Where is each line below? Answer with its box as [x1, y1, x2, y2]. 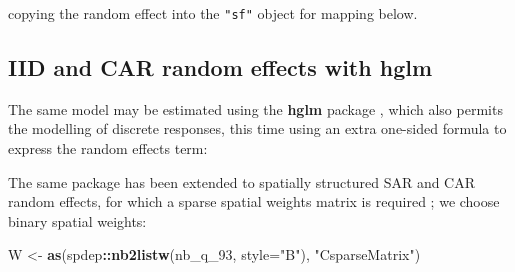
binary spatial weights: [8, 210, 147, 231]
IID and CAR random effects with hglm [8, 52, 433, 83]
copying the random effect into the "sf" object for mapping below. [8, 3, 418, 23]
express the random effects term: [8, 138, 208, 159]
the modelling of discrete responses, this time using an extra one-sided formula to [8, 118, 507, 139]
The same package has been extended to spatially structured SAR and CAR [8, 171, 476, 192]
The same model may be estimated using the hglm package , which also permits [8, 98, 503, 119]
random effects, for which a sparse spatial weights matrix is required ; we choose [8, 191, 500, 212]
